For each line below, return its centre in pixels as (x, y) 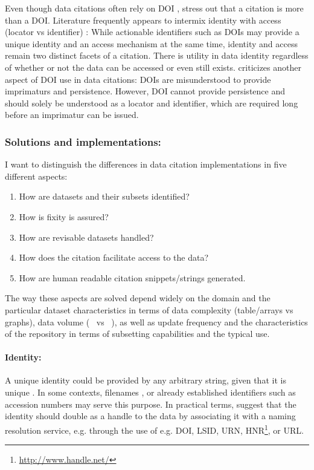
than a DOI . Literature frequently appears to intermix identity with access (143, 20)
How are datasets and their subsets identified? (104, 196)
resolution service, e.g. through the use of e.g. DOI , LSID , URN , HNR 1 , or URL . (154, 429)
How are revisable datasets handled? (86, 237)
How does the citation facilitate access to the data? (114, 257)
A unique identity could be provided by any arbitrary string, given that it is (146, 380)
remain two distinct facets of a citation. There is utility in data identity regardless (157, 55)
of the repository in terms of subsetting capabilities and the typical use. (137, 334)
